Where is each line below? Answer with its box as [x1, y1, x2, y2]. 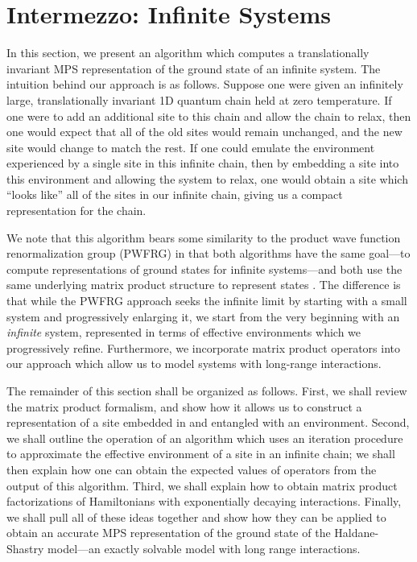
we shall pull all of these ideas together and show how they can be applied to [6, 508, 386, 525]
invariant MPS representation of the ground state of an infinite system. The [6, 60, 381, 76]
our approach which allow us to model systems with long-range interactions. [6, 355, 382, 372]
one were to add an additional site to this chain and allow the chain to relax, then [6, 107, 411, 124]
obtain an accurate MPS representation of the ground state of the [6, 524, 331, 541]
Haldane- [334, 524, 379, 541]
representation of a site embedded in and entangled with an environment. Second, [6, 414, 410, 431]
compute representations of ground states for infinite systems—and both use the [6, 260, 403, 277]
